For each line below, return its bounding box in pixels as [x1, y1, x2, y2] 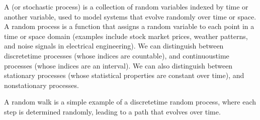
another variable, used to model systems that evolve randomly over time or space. [4, 11, 256, 21]
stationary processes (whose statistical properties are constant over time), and [4, 70, 244, 80]
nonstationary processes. [4, 79, 79, 90]
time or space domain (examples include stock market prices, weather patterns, [4, 30, 248, 41]
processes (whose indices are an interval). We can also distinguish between [4, 60, 233, 70]
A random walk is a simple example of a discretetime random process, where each [4, 96, 256, 107]
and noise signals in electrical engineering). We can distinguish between [4, 40, 224, 51]
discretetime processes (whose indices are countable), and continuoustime [4, 50, 229, 60]
